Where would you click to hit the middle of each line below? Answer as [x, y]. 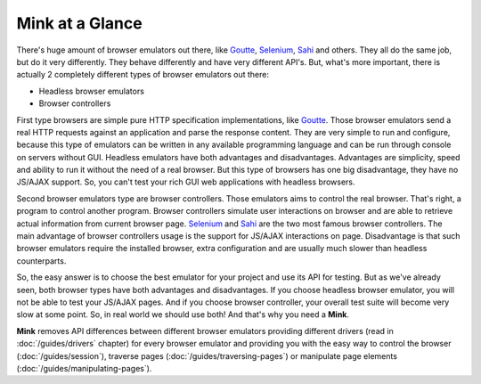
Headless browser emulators [91, 91]
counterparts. [41, 261]
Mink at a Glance [79, 23]
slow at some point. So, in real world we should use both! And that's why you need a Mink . [183, 315]
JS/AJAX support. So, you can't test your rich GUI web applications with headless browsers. [186, 182]
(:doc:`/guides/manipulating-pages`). [84, 368]
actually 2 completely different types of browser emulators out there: [143, 75]
